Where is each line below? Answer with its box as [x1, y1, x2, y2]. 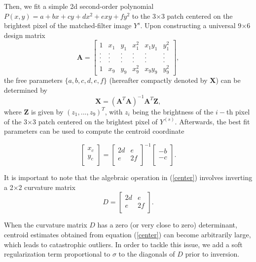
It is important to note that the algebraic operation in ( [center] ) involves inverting [4, 172, 253, 183]
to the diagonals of [118, 249, 175, 259]
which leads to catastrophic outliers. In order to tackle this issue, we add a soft [4, 239, 243, 249]
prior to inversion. [185, 249, 240, 259]
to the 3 [132, 10, 156, 21]
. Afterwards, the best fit [175, 116, 250, 126]
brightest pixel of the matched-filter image [4, 20, 132, 31]
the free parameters [4, 75, 63, 85]
